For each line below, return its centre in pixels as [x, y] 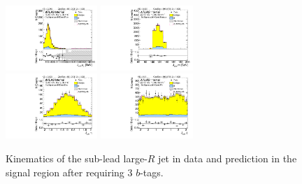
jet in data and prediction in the [228, 158]
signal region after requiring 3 [69, 172]
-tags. [152, 172]
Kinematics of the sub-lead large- [77, 158]
